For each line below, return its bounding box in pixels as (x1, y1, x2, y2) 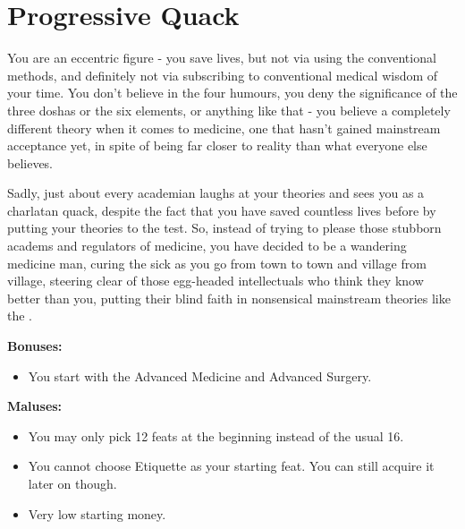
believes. (7, 153, 54, 172)
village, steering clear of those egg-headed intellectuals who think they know (7, 271, 424, 290)
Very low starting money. (28, 504, 166, 523)
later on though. (28, 474, 117, 492)
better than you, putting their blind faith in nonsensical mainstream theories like (7, 288, 451, 307)
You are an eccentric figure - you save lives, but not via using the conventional (7, 48, 436, 67)
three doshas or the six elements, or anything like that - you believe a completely (7, 100, 451, 119)
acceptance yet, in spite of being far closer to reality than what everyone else (7, 136, 427, 155)
